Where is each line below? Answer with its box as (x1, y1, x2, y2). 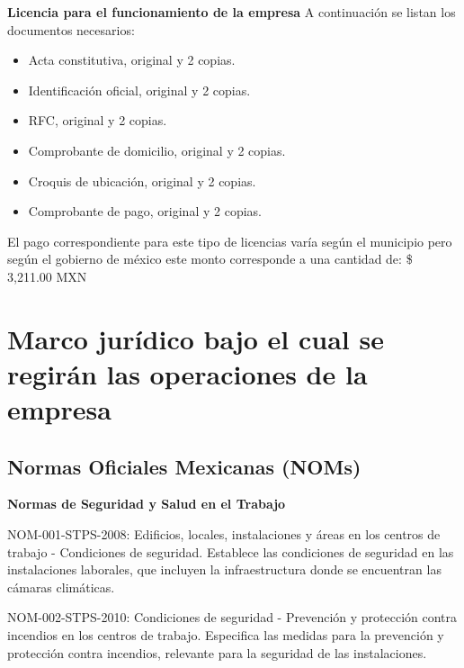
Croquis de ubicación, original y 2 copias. (28, 171, 256, 190)
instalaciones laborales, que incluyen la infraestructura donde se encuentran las (7, 560, 442, 579)
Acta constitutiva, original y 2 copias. (28, 50, 236, 69)
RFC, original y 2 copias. (28, 111, 167, 130)
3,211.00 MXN (7, 266, 87, 285)
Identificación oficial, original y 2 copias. (28, 80, 251, 99)
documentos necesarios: (7, 20, 135, 39)
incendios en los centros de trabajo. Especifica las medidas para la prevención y (7, 626, 444, 645)
